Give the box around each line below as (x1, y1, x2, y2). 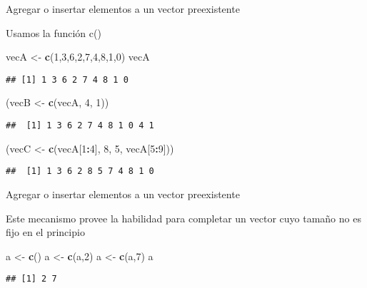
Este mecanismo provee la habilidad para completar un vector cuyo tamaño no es (6, 210, 361, 225)
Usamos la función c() (6, 25, 101, 40)
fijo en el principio (6, 225, 85, 240)
